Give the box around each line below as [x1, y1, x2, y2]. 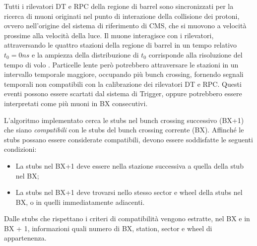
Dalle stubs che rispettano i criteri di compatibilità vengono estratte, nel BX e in [4, 213, 250, 224]
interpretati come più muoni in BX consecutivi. [4, 98, 148, 108]
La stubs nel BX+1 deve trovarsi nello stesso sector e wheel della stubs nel [15, 187, 243, 197]
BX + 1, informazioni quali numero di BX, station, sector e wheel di [4, 223, 212, 233]
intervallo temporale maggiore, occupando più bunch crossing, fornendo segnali [4, 69, 244, 79]
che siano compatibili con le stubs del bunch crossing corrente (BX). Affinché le [4, 124, 244, 135]
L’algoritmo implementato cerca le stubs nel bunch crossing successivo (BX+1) [4, 115, 244, 125]
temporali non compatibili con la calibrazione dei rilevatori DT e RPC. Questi [4, 78, 242, 89]
